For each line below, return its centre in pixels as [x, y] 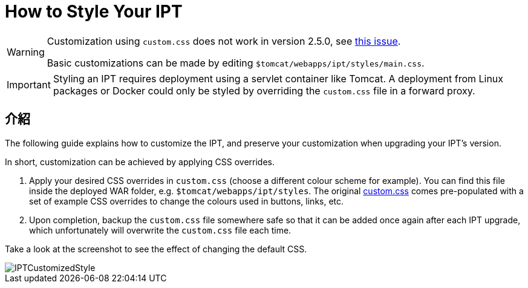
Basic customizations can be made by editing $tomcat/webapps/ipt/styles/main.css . [236, 63]
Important [29, 84]
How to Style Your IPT [94, 11]
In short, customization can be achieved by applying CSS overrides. [140, 162]
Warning [26, 52]
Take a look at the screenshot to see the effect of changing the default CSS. [156, 249]
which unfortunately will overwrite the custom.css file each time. [160, 230]
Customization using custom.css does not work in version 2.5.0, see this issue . [224, 41]
